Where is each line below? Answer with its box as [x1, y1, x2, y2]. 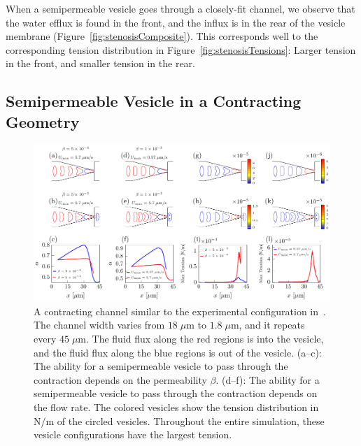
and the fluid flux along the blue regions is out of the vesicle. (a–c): [34, 345, 322, 359]
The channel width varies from [34, 317, 165, 332]
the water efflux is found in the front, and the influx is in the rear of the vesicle [6, 15, 346, 29]
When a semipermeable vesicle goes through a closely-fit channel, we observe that [6, 1, 355, 15]
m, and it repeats [230, 317, 305, 332]
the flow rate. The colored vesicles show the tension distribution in [34, 399, 319, 414]
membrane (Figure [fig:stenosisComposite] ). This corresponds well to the [6, 29, 318, 43]
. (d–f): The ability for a [215, 372, 320, 387]
